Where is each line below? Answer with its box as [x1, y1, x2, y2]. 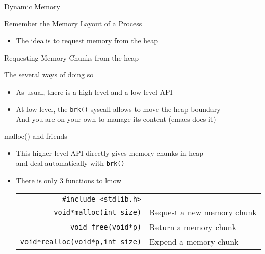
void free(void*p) [70, 222, 142, 231]
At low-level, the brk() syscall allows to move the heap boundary [16, 103, 221, 114]
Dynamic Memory [4, 1, 60, 11]
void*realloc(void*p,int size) [20, 237, 142, 246]
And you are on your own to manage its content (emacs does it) [16, 114, 216, 124]
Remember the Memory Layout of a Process [4, 18, 142, 29]
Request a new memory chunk [149, 206, 257, 218]
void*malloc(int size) [54, 208, 142, 216]
